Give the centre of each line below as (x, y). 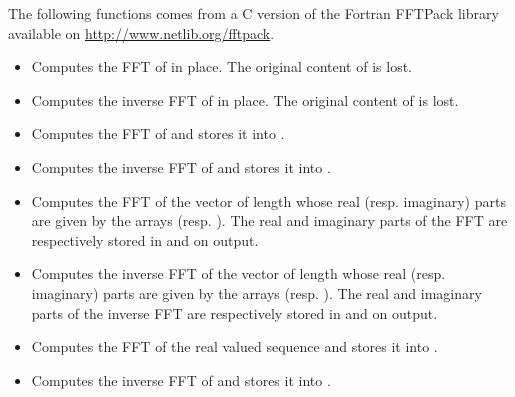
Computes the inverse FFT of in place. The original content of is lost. (245, 99)
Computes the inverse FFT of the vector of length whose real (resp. (238, 273)
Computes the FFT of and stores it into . (158, 133)
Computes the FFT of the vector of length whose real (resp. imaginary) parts (268, 200)
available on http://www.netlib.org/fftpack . (141, 32)
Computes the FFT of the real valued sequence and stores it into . (234, 346)
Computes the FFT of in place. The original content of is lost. (221, 66)
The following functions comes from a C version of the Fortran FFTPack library (253, 13)
